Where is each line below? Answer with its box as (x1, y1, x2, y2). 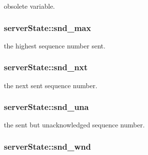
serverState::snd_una (4, 101, 89, 113)
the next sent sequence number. (4, 80, 98, 90)
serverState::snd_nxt (4, 61, 88, 73)
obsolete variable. (4, 1, 55, 11)
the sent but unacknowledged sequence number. (4, 120, 145, 130)
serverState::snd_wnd (4, 140, 91, 152)
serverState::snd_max (4, 21, 91, 33)
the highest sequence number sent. (4, 40, 105, 50)
